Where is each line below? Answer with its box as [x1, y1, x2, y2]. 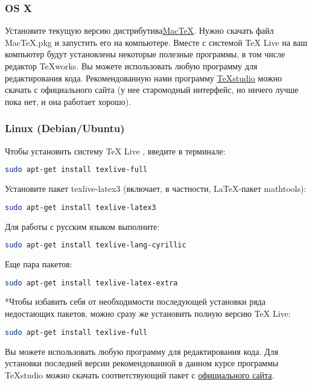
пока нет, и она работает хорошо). [5, 95, 132, 107]
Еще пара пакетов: [5, 258, 72, 270]
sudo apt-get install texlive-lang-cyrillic [5, 241, 186, 250]
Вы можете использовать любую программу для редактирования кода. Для [5, 345, 278, 357]
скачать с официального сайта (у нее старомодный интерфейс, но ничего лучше [5, 83, 299, 96]
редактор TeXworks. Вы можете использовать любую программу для [5, 60, 258, 72]
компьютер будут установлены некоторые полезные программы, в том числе [5, 48, 285, 60]
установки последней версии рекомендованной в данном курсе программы [5, 357, 279, 369]
